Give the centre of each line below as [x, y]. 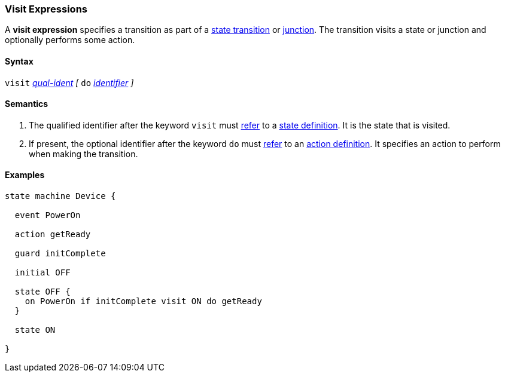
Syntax [19, 61]
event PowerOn [48, 215]
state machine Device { [60, 196]
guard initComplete [60, 254]
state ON [35, 330]
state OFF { [42, 292]
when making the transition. [83, 154]
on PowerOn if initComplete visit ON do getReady [143, 301]
